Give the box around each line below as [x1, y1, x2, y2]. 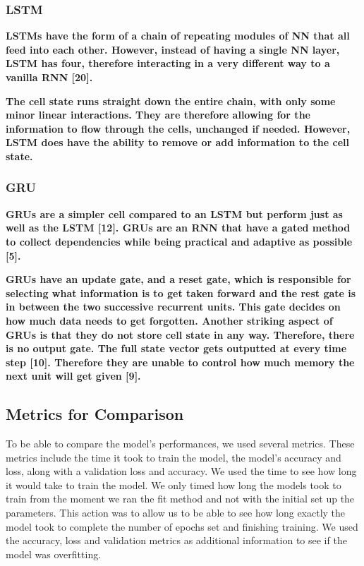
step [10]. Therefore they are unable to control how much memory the [6, 354, 355, 369]
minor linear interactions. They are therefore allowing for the [6, 107, 310, 122]
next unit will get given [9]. [6, 368, 141, 383]
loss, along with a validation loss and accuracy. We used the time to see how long [6, 464, 357, 478]
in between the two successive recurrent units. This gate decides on [6, 299, 341, 314]
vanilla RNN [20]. [6, 70, 93, 84]
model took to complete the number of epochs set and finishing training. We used [6, 519, 358, 534]
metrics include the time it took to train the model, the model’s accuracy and [6, 450, 341, 464]
